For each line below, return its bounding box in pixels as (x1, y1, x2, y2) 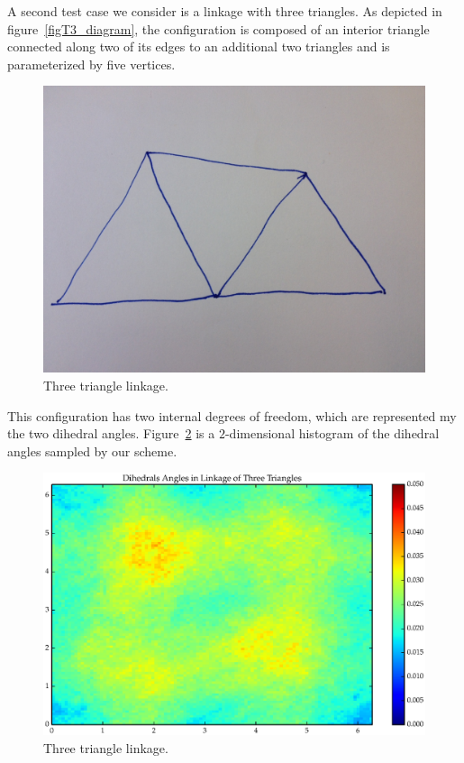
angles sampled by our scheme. (7, 441, 177, 460)
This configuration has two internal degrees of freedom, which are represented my (7, 406, 457, 425)
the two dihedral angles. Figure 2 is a (7, 424, 215, 443)
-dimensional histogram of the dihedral (224, 424, 440, 443)
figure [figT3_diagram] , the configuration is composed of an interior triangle (7, 19, 430, 38)
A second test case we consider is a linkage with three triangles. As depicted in (7, 2, 442, 20)
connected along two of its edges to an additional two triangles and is (7, 37, 390, 56)
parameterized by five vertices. (7, 54, 176, 73)
